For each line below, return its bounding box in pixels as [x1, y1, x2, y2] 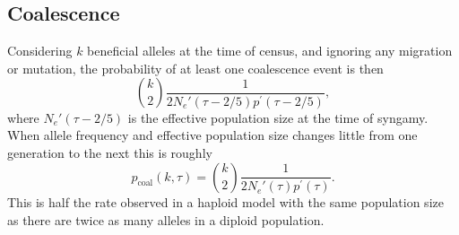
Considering [7, 41, 73, 60]
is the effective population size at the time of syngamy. [127, 108, 429, 126]
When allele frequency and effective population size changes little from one [7, 126, 418, 144]
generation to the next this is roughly [7, 144, 212, 162]
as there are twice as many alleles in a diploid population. [7, 210, 325, 229]
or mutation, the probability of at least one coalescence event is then [7, 58, 384, 77]
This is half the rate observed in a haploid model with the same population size [7, 193, 444, 212]
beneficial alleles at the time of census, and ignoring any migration [87, 41, 453, 60]
